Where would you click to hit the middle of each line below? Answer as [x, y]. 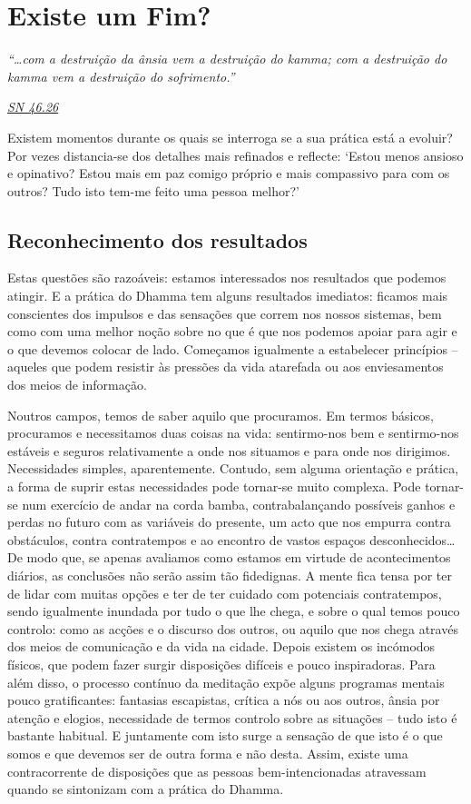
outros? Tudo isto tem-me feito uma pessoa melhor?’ [153, 190]
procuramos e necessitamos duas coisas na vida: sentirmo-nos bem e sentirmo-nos [233, 433]
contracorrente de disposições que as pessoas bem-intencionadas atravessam [217, 771]
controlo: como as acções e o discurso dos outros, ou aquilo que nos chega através [233, 628]
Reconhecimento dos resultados [157, 239]
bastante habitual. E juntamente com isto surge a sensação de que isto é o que [225, 735]
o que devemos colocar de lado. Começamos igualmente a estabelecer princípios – [233, 348]
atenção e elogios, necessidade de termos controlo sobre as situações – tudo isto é [232, 717]
